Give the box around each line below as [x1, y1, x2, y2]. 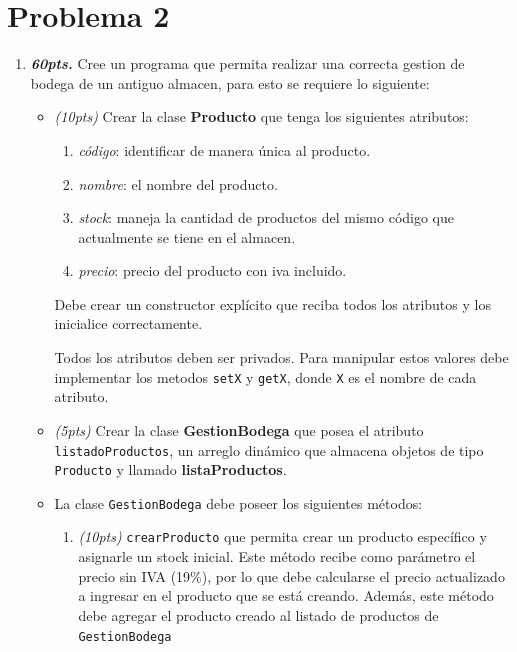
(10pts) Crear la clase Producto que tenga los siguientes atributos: [54, 106, 469, 127]
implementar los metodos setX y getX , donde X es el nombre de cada [54, 366, 477, 387]
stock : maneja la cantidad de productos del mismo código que [78, 207, 455, 228]
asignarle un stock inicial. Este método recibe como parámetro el [78, 546, 476, 567]
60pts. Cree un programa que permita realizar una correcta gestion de [30, 53, 465, 74]
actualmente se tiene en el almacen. [78, 226, 296, 247]
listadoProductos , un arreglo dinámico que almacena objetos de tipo [54, 439, 484, 460]
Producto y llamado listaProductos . [54, 459, 287, 480]
